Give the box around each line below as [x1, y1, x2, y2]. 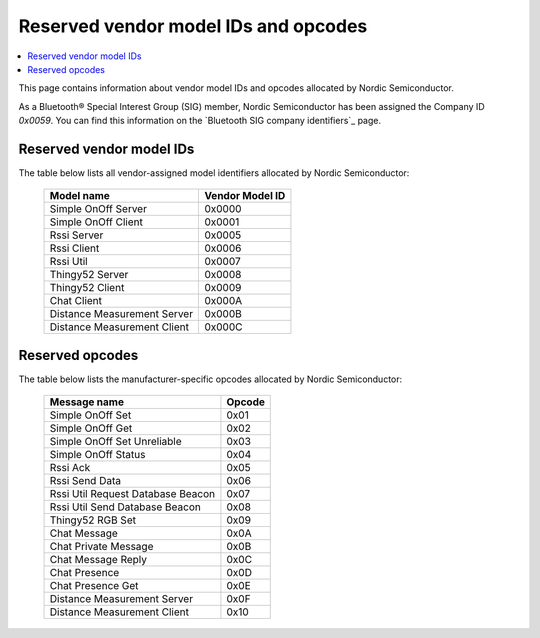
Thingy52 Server [49, 268, 129, 282]
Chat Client [49, 294, 103, 308]
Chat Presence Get [49, 579, 139, 593]
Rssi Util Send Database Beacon [49, 500, 202, 514]
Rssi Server [49, 228, 104, 242]
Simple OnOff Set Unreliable [49, 435, 182, 449]
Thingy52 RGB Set [49, 513, 137, 527]
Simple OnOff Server [49, 202, 147, 216]
